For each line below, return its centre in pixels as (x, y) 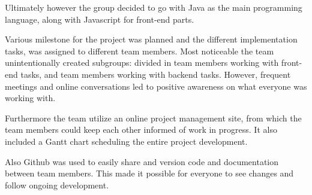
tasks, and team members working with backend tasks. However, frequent (156, 74)
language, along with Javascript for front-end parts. (100, 19)
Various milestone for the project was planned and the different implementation (151, 39)
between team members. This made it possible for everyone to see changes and (149, 173)
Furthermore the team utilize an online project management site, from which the (153, 118)
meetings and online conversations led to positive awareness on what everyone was (156, 86)
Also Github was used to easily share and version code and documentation (142, 161)
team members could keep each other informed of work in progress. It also (141, 130)
